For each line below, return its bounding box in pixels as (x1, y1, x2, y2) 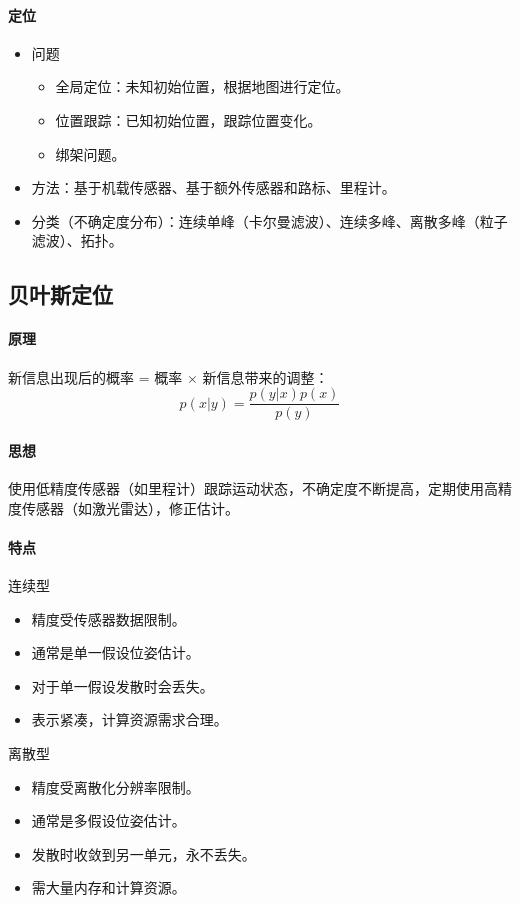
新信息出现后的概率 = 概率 (8, 366, 183, 387)
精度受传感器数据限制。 (31, 608, 186, 629)
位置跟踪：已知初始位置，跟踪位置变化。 (55, 109, 322, 130)
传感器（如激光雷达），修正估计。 (21, 497, 239, 518)
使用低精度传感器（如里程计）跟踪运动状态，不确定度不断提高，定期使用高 (8, 477, 498, 498)
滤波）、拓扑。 (31, 230, 123, 251)
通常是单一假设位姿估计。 (31, 642, 200, 663)
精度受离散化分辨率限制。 (31, 776, 200, 797)
